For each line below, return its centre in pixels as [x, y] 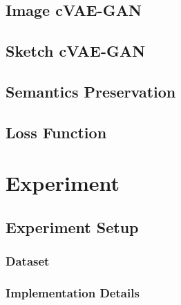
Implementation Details [73, 293]
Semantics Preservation [91, 91]
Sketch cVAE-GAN [76, 51]
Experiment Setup [72, 227]
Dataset [28, 261]
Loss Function [56, 132]
